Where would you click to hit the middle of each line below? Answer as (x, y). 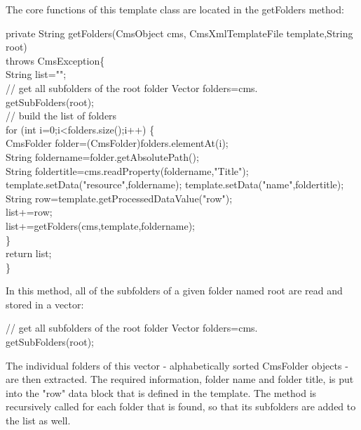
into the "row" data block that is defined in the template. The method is (161, 392)
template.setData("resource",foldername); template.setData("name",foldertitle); (175, 184)
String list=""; (36, 74)
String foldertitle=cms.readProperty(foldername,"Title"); (127, 170)
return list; (29, 253)
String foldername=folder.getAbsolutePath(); (102, 156)
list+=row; (29, 212)
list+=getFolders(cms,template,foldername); (101, 225)
